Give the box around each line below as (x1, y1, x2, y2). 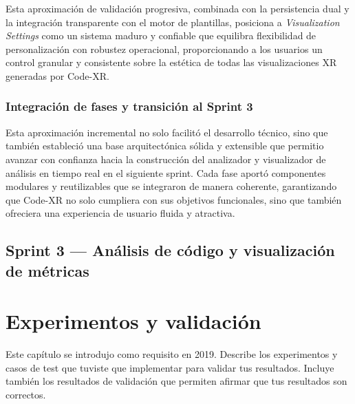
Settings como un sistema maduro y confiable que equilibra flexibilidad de (6, 28, 316, 43)
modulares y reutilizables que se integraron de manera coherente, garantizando (6, 179, 337, 193)
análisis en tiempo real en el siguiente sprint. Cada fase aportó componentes (6, 165, 326, 180)
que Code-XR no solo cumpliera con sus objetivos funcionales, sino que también (6, 192, 342, 206)
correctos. (6, 387, 46, 402)
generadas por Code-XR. (6, 68, 109, 83)
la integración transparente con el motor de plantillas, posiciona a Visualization (6, 14, 340, 29)
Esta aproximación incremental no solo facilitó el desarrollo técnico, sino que (6, 125, 328, 139)
